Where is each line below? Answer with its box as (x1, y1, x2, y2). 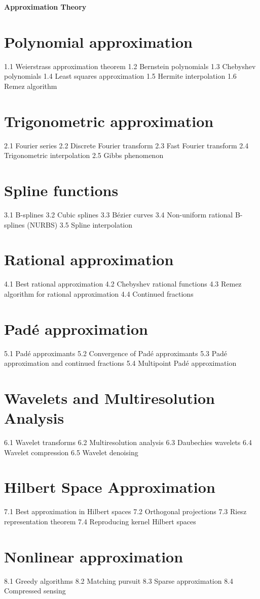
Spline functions (4, 180, 119, 200)
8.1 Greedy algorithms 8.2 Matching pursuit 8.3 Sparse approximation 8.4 (4, 575, 234, 586)
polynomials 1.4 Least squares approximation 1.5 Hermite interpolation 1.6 (4, 71, 237, 81)
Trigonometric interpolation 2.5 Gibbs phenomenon (4, 150, 164, 161)
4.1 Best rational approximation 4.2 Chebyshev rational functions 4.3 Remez (4, 278, 242, 289)
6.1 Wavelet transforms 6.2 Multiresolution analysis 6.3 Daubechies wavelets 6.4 (4, 437, 252, 448)
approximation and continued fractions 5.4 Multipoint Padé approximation (4, 358, 237, 368)
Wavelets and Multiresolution (4, 387, 215, 408)
